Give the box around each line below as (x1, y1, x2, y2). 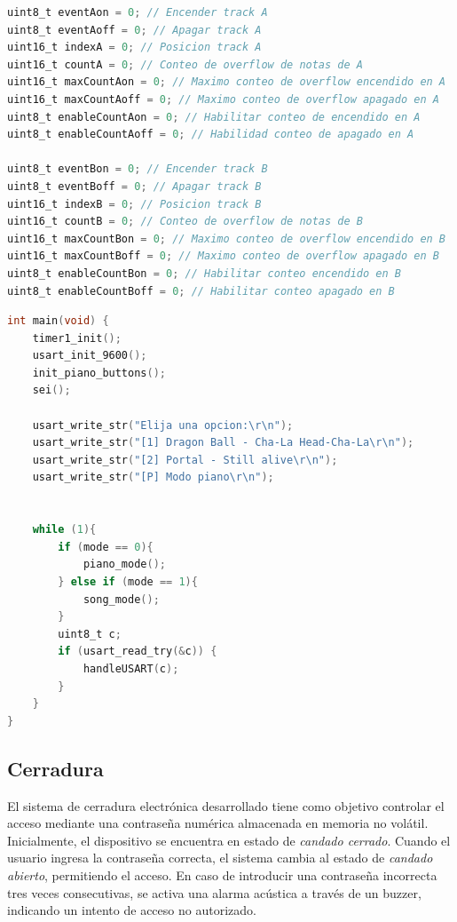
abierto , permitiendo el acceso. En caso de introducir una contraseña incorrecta (7, 865, 437, 884)
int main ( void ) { (7, 314, 109, 328)
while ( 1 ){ (32, 523, 97, 537)
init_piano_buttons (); (32, 366, 166, 379)
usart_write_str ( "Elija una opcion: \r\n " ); (32, 418, 294, 432)
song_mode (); (83, 592, 160, 606)
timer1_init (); (32, 331, 122, 345)
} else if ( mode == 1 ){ (58, 576, 198, 588)
